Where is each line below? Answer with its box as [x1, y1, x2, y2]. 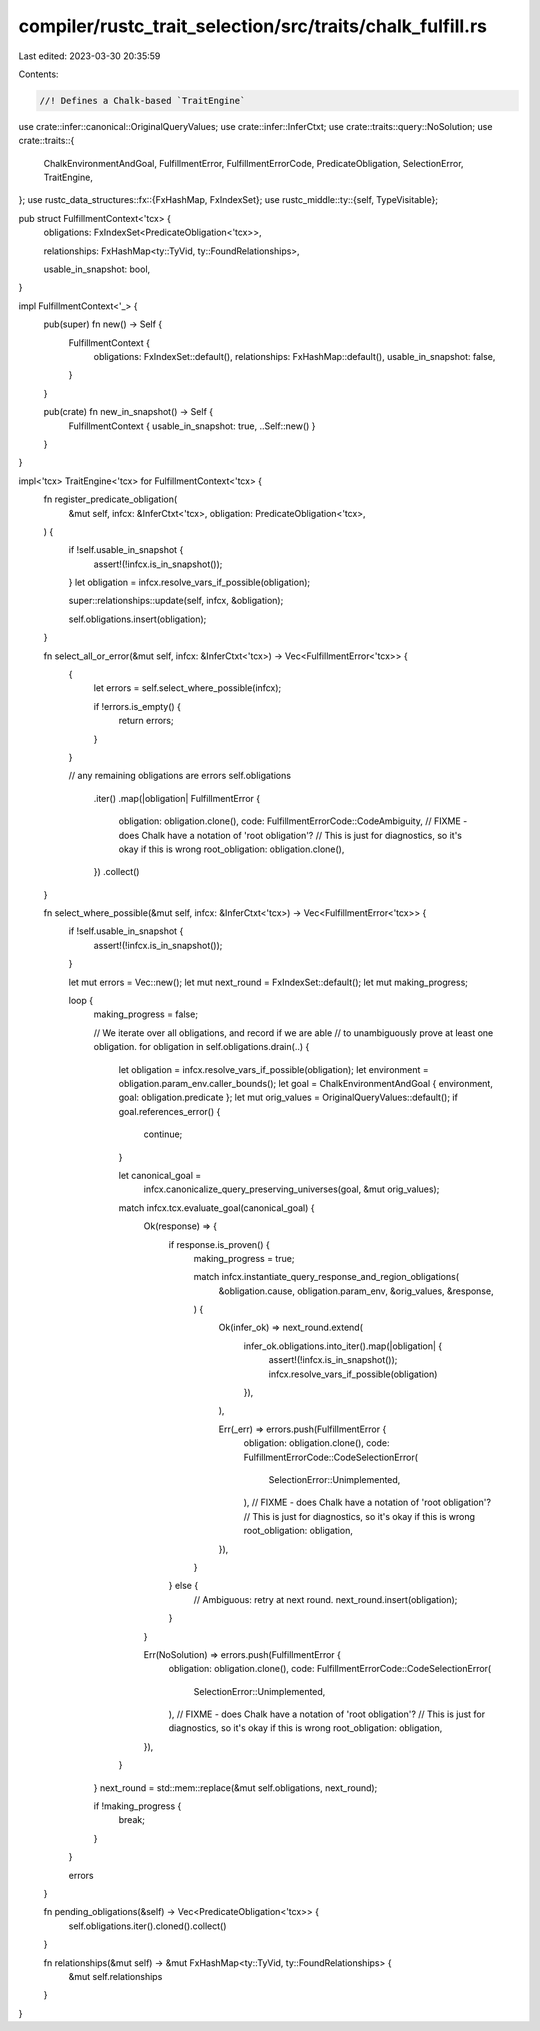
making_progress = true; [193, 1252, 295, 1264]
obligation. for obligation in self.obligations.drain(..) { [93, 1041, 310, 1053]
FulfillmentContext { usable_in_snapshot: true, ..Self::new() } [68, 420, 316, 432]
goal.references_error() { [118, 1105, 221, 1117]
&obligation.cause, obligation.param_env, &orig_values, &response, [218, 1285, 494, 1297]
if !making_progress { [93, 1800, 182, 1812]
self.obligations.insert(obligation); [68, 613, 207, 625]
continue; [143, 1128, 183, 1140]
